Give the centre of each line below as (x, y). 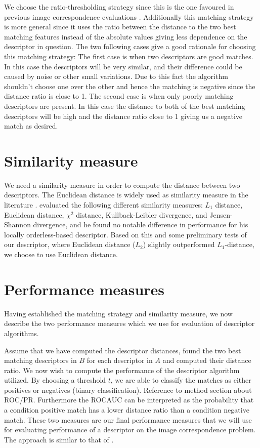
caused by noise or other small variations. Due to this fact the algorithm (116, 76)
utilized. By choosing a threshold (55, 380)
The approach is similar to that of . (59, 439)
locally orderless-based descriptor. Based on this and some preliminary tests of (125, 234)
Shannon (17, 225)
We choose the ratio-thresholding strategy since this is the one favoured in (119, 7)
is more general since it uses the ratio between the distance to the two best (120, 27)
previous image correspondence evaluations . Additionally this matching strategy (129, 16)
